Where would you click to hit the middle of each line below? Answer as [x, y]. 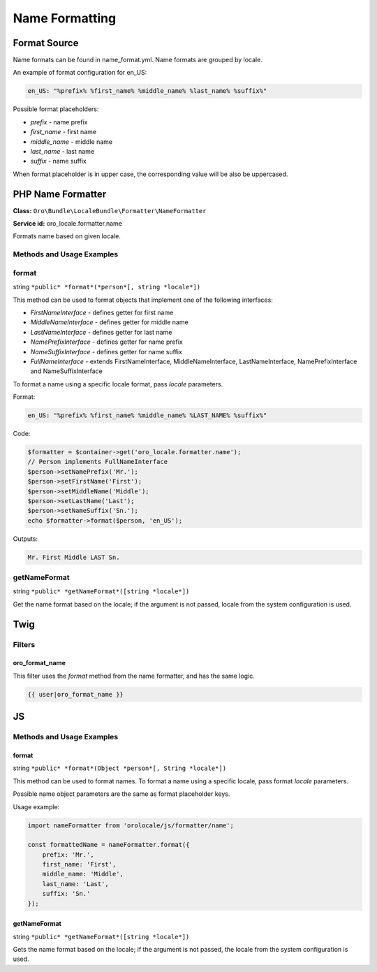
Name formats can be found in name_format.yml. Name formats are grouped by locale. [138, 60]
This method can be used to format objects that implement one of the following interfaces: [143, 300]
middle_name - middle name [72, 142]
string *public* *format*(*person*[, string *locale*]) [107, 287]
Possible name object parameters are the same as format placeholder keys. [121, 794]
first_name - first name [64, 132]
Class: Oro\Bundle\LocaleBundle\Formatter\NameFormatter [110, 210]
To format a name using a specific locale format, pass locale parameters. [118, 384]
